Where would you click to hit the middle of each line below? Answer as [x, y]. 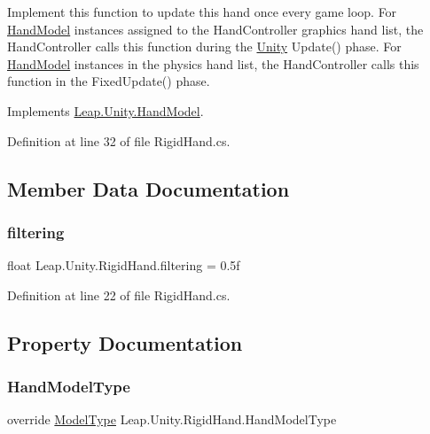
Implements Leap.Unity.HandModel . [106, 110]
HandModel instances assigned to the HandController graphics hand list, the [215, 29]
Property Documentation [125, 342]
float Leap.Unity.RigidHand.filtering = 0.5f [124, 265]
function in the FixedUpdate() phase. [109, 81]
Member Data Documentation [149, 188]
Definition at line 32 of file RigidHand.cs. [119, 140]
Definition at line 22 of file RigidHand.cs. [119, 294]
